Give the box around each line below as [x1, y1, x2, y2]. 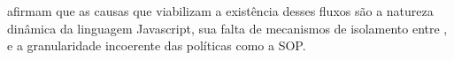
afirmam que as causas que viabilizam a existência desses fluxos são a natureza [7, 2, 434, 19]
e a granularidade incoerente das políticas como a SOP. [7, 36, 306, 55]
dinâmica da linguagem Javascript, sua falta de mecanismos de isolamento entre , [7, 19, 448, 37]
